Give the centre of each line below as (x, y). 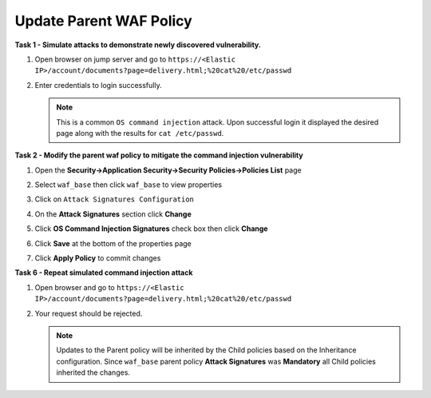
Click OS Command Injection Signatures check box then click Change (151, 229)
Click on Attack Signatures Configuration (115, 199)
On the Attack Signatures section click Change (113, 214)
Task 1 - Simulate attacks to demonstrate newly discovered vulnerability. (138, 45)
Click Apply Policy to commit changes (98, 258)
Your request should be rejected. (89, 313)
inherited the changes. (93, 372)
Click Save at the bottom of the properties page (113, 243)
